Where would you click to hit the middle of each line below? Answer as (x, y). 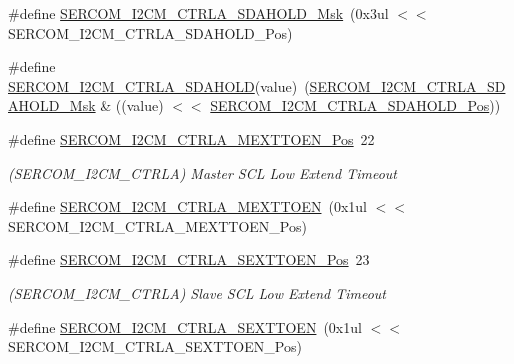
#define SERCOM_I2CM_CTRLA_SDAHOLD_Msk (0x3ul (198, 13)
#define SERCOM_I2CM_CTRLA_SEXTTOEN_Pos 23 (189, 259)
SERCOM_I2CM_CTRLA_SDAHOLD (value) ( (159, 85)
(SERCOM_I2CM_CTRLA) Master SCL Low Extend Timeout (202, 172)
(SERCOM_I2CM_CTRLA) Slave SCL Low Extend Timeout (197, 292)
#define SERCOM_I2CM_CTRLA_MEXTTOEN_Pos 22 (191, 138)
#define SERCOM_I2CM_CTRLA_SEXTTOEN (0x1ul (185, 326)
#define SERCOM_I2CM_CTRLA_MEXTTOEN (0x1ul (187, 206)
